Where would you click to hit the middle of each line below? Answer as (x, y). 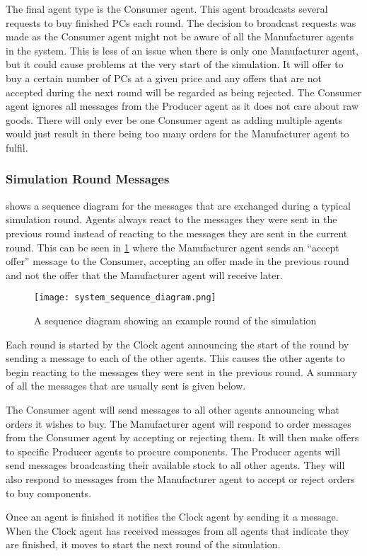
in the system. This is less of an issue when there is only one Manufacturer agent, (182, 50)
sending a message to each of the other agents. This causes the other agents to (175, 358)
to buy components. (49, 493)
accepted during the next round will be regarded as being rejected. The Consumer (183, 92)
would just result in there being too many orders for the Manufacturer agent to (177, 134)
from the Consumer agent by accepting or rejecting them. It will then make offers (182, 437)
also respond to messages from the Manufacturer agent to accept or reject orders (180, 478)
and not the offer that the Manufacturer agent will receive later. (144, 274)
